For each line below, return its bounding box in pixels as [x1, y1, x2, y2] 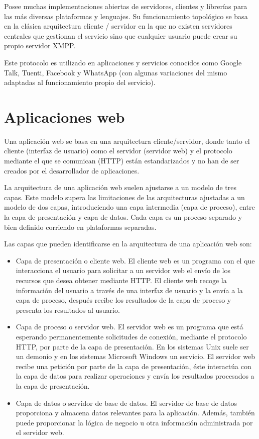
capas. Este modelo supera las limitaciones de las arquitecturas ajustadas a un [4, 192, 245, 202]
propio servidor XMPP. [4, 40, 76, 51]
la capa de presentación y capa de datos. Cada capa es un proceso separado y [4, 212, 242, 222]
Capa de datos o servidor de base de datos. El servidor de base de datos [16, 397, 237, 408]
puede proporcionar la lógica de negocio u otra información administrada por [16, 417, 253, 427]
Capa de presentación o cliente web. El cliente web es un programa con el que [16, 255, 255, 266]
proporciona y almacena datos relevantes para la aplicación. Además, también [16, 407, 255, 418]
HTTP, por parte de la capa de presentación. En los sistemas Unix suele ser [16, 341, 249, 352]
